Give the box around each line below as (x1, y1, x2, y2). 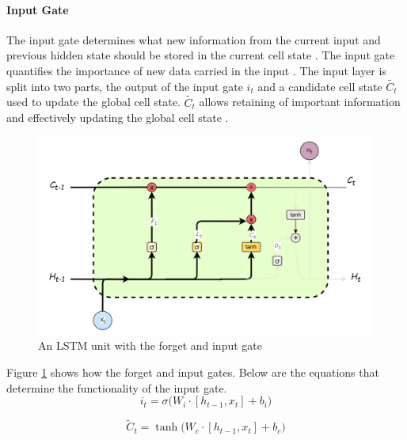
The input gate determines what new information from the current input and (6, 31, 381, 47)
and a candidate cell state (257, 78, 382, 94)
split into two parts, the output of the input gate (6, 78, 243, 94)
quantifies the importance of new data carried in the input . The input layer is (6, 62, 386, 78)
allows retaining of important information (199, 93, 401, 110)
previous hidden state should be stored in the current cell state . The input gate (6, 47, 395, 63)
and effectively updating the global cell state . (6, 109, 229, 126)
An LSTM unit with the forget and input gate (38, 337, 262, 354)
